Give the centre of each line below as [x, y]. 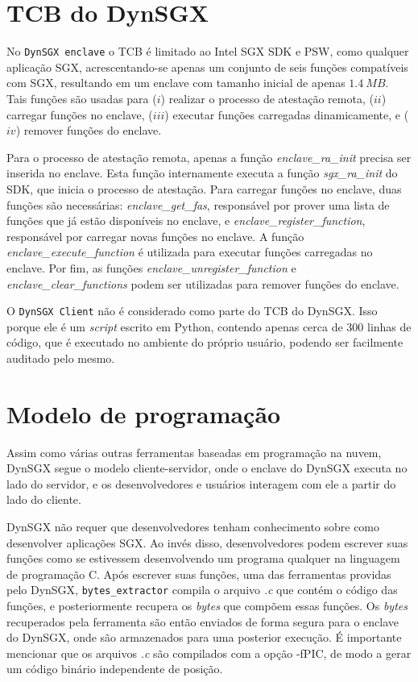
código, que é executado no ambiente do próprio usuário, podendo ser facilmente [205, 342]
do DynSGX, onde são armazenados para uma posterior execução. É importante [204, 637]
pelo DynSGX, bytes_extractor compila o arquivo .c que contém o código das [202, 590]
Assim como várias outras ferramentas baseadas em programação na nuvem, [194, 452]
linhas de [389, 326]
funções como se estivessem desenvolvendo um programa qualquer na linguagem [203, 558]
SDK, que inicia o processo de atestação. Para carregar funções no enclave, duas [204, 188]
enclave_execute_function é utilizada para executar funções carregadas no [190, 252]
